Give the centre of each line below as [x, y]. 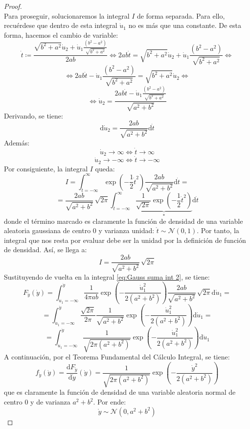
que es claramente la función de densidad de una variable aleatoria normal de [120, 392]
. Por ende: [110, 402]
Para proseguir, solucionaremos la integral [67, 15]
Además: [17, 142]
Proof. [13, 6]
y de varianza [50, 402]
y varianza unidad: [126, 230]
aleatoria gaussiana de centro [47, 230]
